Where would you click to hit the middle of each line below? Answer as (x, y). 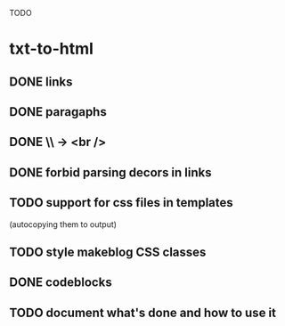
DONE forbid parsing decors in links (110, 172)
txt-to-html (51, 49)
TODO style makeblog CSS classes (108, 252)
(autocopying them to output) (63, 224)
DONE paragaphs (58, 112)
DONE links (41, 81)
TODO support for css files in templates (121, 203)
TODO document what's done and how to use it (142, 312)
